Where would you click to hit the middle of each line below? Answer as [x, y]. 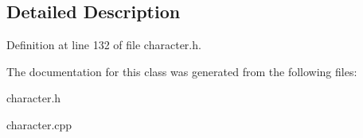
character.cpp [39, 124]
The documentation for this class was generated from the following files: [182, 71]
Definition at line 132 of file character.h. [104, 45]
